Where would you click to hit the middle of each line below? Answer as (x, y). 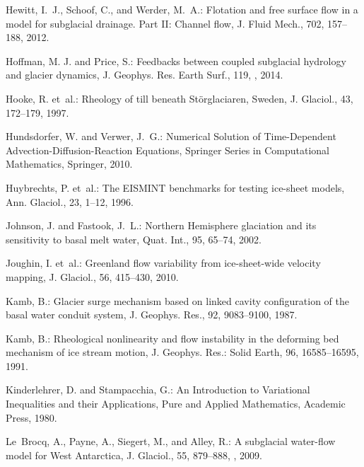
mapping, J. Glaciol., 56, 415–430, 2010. (92, 276)
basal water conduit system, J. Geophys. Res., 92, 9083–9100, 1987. (152, 315)
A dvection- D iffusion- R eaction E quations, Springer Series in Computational (168, 150)
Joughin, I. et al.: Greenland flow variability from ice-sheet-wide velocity (163, 263)
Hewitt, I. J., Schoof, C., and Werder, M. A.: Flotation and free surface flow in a (182, 9)
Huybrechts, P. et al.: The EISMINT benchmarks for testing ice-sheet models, (175, 187)
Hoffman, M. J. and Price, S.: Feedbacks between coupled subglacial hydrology (176, 60)
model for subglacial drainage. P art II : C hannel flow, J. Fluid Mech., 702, (165, 23)
